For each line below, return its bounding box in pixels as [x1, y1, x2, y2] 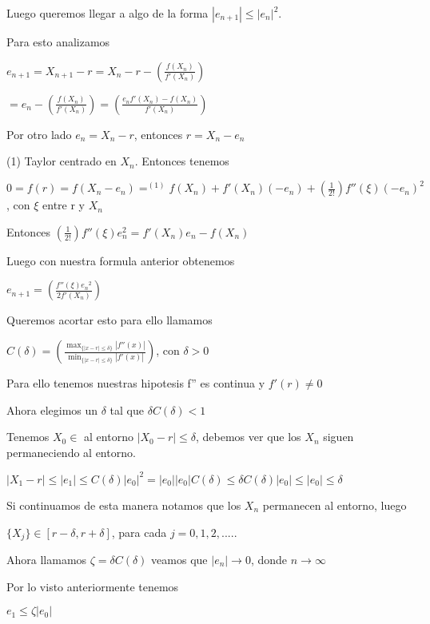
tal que [109, 401, 145, 418]
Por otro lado [6, 125, 72, 142]
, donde [250, 550, 288, 567]
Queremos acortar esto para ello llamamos [6, 312, 213, 328]
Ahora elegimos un [6, 401, 98, 418]
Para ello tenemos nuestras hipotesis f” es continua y [6, 375, 265, 391]
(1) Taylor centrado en [6, 153, 117, 169]
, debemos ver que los [196, 428, 301, 445]
